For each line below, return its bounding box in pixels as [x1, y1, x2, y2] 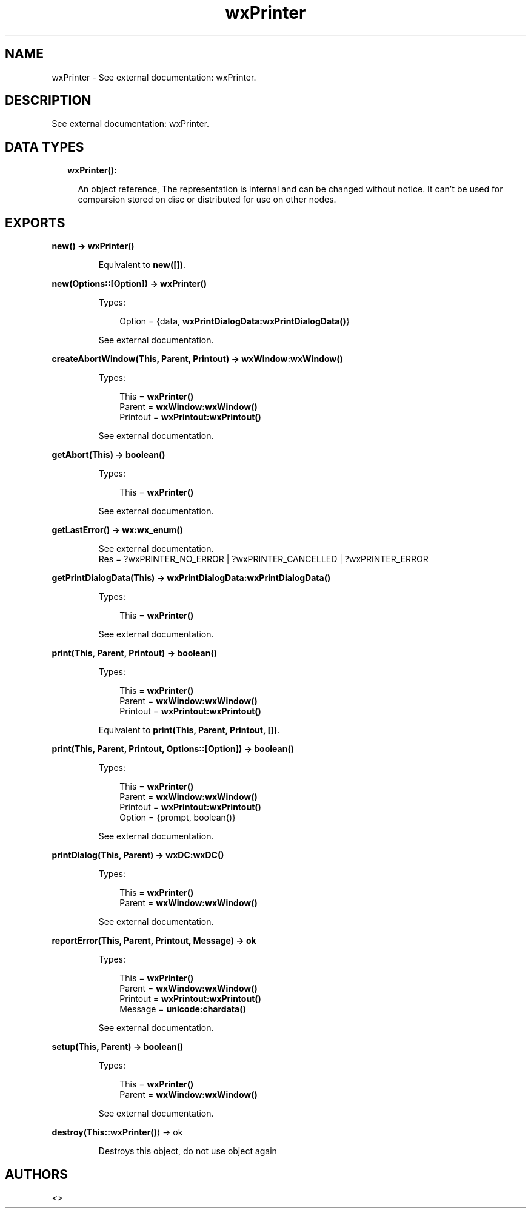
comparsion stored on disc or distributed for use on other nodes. [78, 194, 336, 205]
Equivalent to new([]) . [98, 260, 186, 270]
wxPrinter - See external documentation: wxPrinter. [52, 72, 256, 82]
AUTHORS [5, 1166, 68, 1182]
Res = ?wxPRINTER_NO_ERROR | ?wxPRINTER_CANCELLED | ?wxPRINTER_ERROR [98, 554, 429, 565]
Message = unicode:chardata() [119, 1004, 246, 1015]
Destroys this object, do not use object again [98, 1146, 277, 1157]
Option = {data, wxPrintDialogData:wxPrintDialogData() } [119, 316, 350, 327]
